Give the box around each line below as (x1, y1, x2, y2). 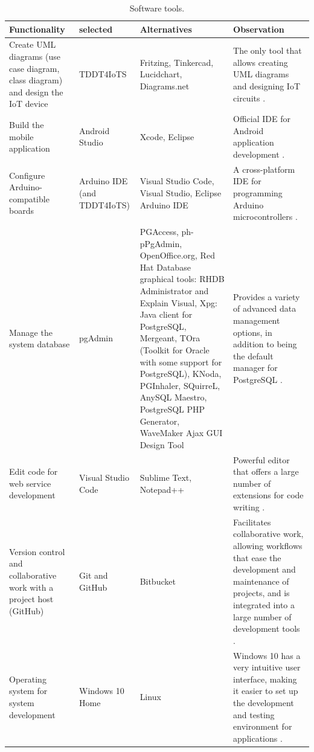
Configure (9, 169, 45, 181)
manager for (233, 361, 278, 374)
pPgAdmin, (139, 237, 182, 249)
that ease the (233, 551, 281, 564)
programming (233, 187, 283, 199)
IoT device (9, 97, 48, 110)
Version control (9, 545, 65, 558)
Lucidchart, (139, 68, 182, 80)
